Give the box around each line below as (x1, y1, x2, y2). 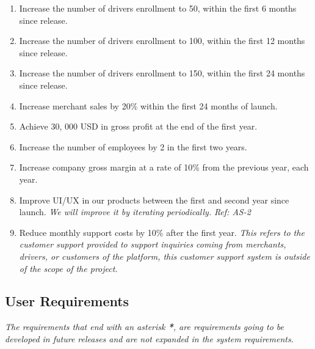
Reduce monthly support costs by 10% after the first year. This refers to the (19, 226, 305, 238)
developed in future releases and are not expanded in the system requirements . (5, 332, 294, 345)
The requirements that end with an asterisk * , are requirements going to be (5, 320, 284, 333)
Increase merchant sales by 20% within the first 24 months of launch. (19, 99, 278, 112)
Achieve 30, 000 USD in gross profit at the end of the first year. (19, 120, 258, 133)
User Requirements (5, 292, 129, 310)
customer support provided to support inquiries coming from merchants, (19, 238, 286, 251)
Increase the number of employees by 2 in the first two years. (19, 140, 247, 153)
